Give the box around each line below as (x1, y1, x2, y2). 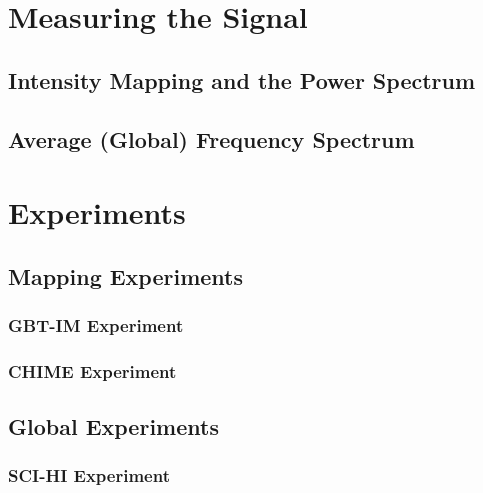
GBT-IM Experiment (8, 313, 184, 338)
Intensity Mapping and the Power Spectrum (8, 64, 476, 95)
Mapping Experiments (8, 260, 244, 291)
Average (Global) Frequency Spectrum (8, 123, 415, 154)
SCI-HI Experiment (8, 463, 170, 488)
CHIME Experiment (8, 358, 177, 383)
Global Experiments (8, 411, 219, 442)
